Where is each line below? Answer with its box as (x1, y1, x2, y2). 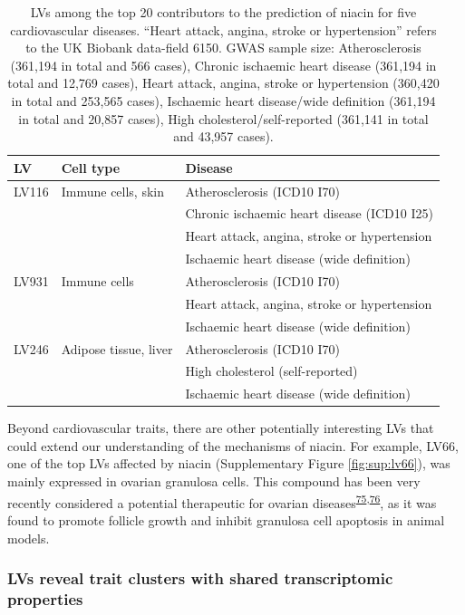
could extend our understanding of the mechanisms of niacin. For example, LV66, (7, 436, 459, 455)
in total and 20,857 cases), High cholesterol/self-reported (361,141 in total (18, 109, 429, 128)
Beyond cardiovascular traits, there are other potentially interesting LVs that (7, 418, 434, 437)
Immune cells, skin (61, 181, 165, 200)
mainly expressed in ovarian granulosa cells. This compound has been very (7, 472, 421, 491)
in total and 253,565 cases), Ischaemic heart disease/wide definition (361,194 (11, 91, 436, 110)
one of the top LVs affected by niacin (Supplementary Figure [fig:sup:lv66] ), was (7, 454, 450, 473)
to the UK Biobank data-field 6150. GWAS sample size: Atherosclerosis (25, 38, 421, 57)
